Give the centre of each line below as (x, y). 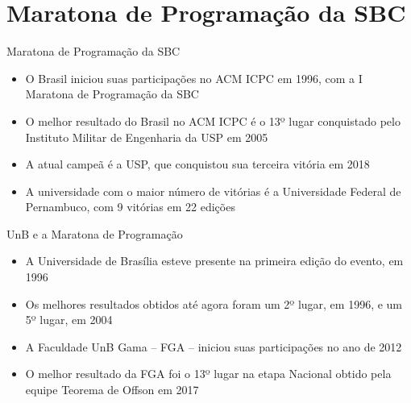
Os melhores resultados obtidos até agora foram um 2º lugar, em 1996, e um (214, 303)
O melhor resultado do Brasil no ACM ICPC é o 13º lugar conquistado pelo (213, 120)
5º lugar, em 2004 (69, 320)
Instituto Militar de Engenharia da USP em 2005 (147, 137)
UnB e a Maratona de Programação (95, 233)
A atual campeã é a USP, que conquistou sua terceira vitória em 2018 (197, 164)
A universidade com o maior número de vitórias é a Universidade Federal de (213, 191)
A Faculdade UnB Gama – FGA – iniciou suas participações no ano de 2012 (214, 346)
